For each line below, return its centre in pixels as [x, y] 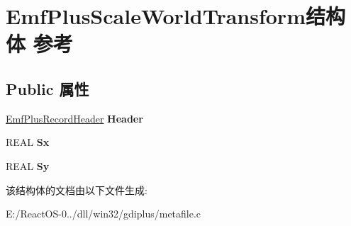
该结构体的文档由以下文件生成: [77, 190]
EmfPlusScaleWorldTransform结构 [175, 16]
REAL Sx [28, 142]
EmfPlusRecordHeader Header [74, 118]
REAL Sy [28, 165]
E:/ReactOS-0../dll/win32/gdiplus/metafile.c [104, 214]
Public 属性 [48, 88]
